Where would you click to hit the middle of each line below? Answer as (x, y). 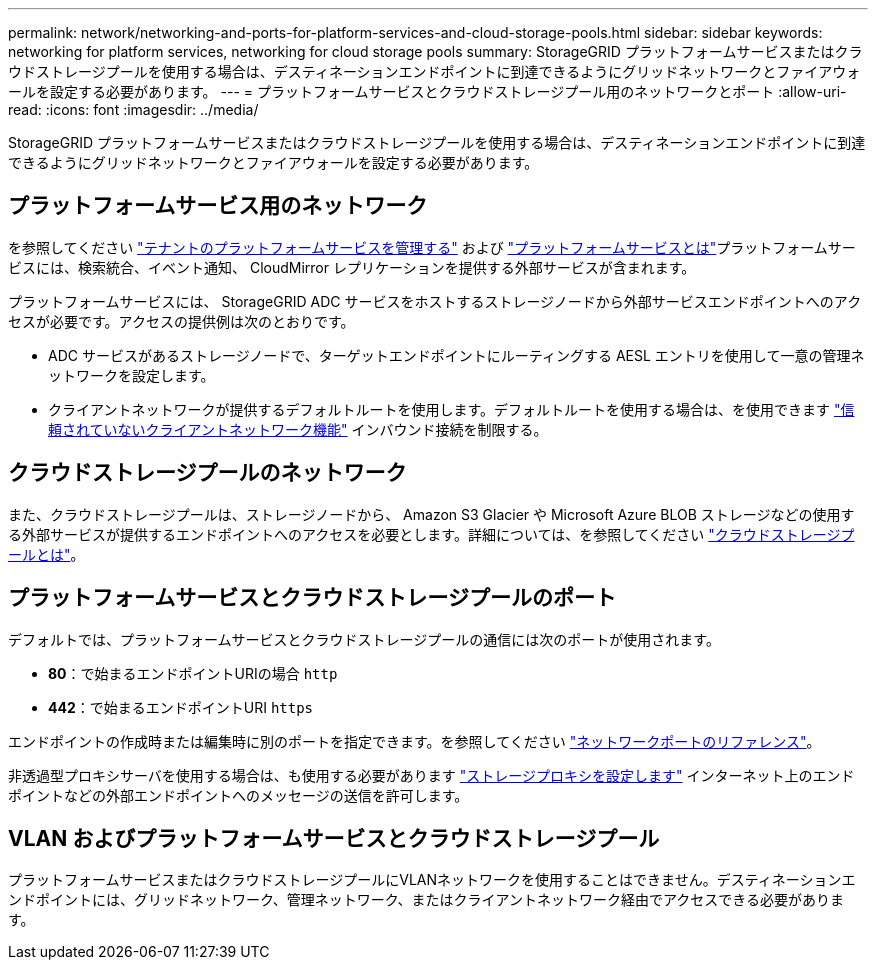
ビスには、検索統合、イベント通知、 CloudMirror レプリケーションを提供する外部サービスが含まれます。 (352, 267)
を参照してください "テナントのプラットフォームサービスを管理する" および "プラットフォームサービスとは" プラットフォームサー (432, 247)
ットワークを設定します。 (131, 375)
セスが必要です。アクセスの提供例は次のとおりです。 (181, 321)
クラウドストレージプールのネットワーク (207, 473)
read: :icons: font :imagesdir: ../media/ (133, 109)
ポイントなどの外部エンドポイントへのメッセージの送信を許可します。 (238, 795)
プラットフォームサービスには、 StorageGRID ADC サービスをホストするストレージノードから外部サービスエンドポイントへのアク (435, 301)
